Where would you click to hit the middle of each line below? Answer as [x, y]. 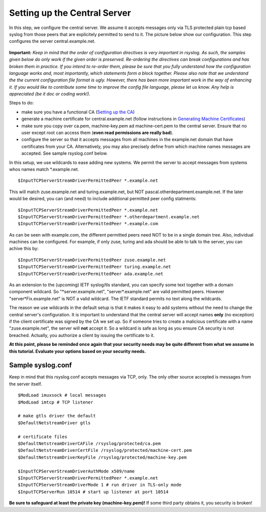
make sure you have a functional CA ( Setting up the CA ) [78, 112]
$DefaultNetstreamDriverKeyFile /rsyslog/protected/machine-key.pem [102, 457]
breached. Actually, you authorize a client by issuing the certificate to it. [82, 335]
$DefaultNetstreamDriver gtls [54, 423]
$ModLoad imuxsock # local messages [62, 395]
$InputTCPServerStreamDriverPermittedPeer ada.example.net [91, 274]
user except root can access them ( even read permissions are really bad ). [97, 133]
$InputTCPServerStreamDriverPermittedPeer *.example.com [88, 224]
